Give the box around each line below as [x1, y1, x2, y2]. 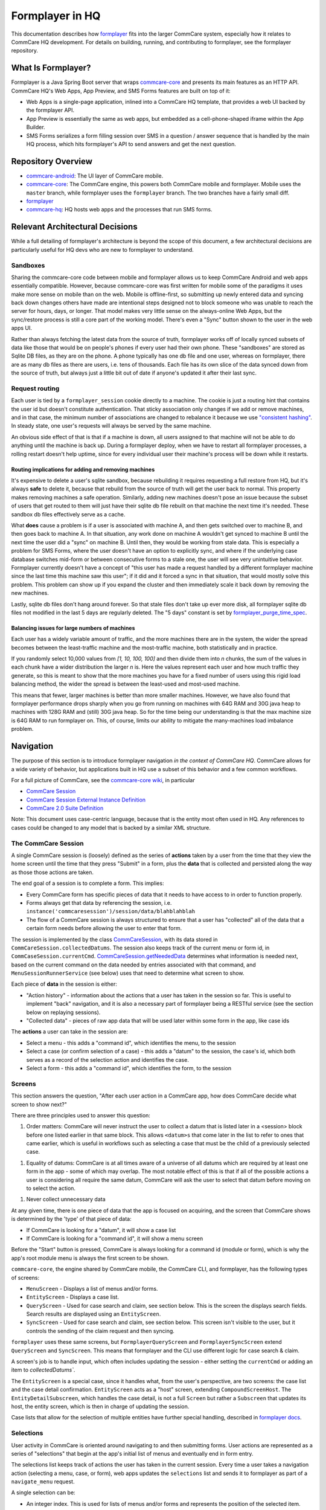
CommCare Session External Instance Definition [26, 796, 146, 803]
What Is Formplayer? [11, 63, 91, 73]
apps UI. [11, 324, 33, 332]
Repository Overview [11, 156, 93, 166]
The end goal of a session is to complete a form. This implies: [11, 879, 164, 887]
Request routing [11, 384, 60, 393]
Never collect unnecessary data [26, 1196, 106, 1203]
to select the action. [26, 1184, 75, 1192]
